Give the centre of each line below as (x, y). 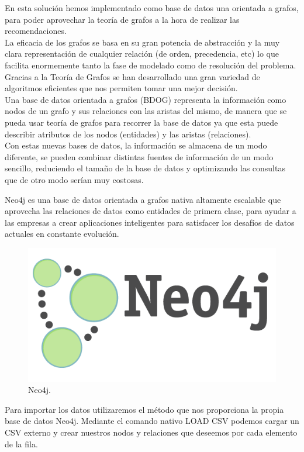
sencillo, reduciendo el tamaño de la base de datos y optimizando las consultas (145, 168)
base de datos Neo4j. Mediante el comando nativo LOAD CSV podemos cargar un (152, 421)
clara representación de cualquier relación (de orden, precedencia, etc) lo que (142, 54)
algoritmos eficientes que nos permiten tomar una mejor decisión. (121, 88)
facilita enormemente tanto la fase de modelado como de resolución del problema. (151, 65)
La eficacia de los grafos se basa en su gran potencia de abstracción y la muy (142, 42)
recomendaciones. (36, 31)
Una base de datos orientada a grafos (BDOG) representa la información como (146, 99)
